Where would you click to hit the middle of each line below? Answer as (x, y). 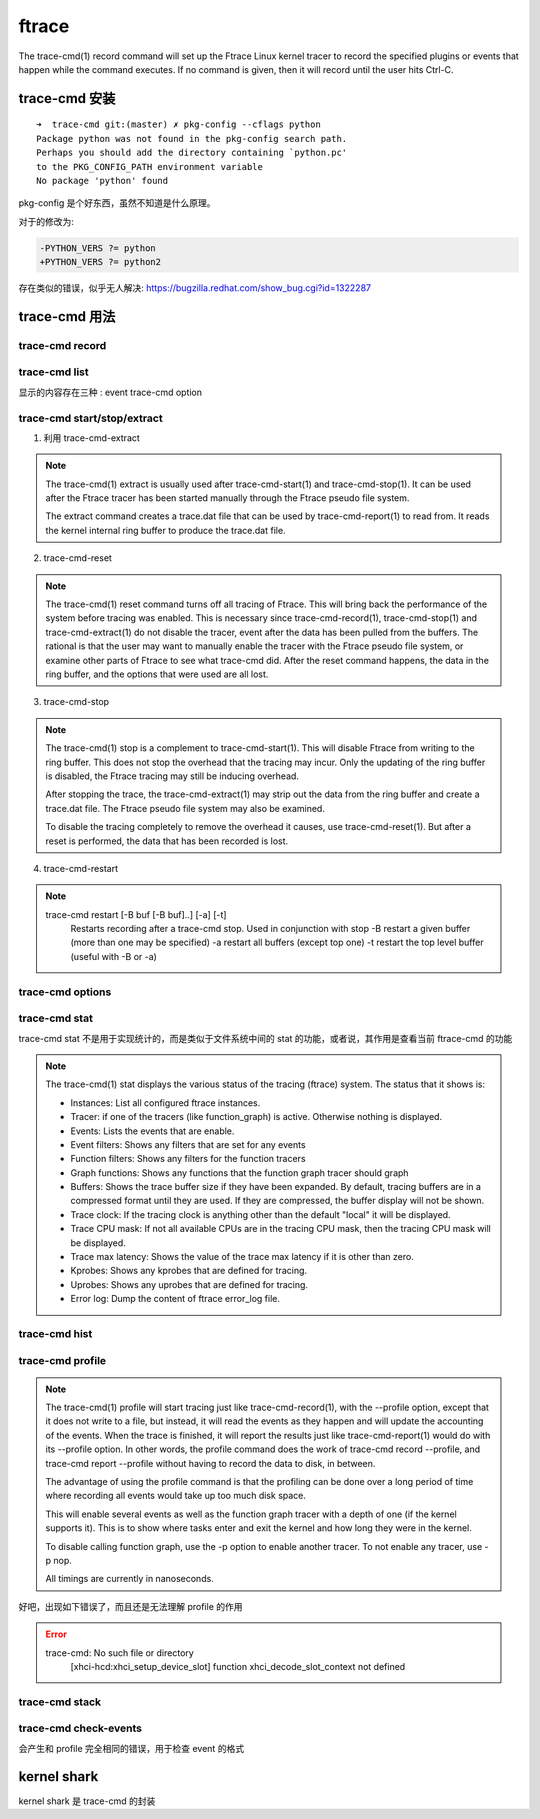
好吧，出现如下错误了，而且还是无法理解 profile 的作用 (131, 1606)
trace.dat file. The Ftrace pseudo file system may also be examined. (185, 808)
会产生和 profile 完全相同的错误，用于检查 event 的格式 (131, 1748)
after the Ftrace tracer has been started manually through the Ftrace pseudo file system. (227, 498)
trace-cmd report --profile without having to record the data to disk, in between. (210, 1463)
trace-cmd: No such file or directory (119, 1652)
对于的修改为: (46, 221)
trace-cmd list (53, 372)
